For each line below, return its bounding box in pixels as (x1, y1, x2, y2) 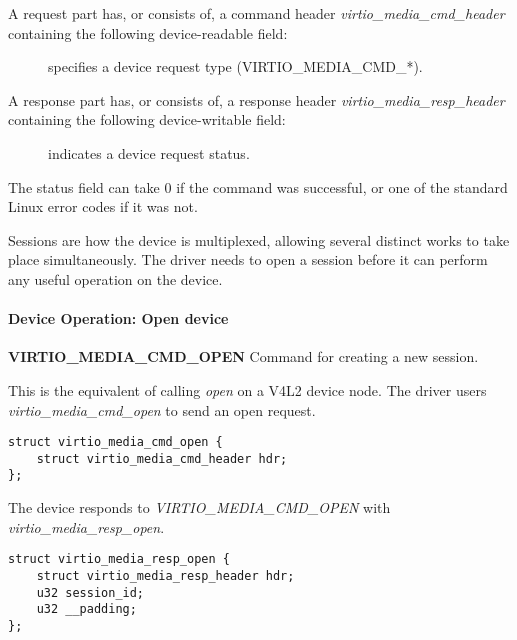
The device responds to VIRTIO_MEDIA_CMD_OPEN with (8, 497, 391, 518)
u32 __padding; (36, 602, 137, 617)
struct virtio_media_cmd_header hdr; (36, 451, 288, 466)
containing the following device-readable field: (8, 22, 288, 43)
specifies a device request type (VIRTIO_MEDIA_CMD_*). (48, 56, 423, 77)
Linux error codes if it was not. (8, 196, 198, 217)
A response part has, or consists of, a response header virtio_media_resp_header (8, 89, 505, 110)
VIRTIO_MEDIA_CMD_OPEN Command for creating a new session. (8, 346, 479, 367)
